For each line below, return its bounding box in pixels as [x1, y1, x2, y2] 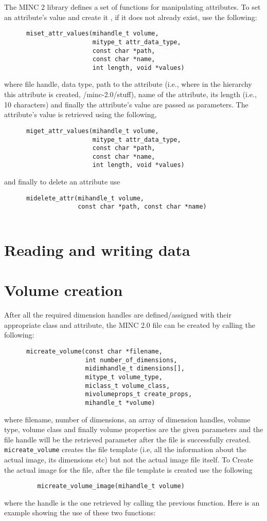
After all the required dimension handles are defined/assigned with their [4, 309, 232, 320]
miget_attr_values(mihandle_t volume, [26, 127, 159, 135]
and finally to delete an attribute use [4, 176, 120, 187]
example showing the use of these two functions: [4, 507, 156, 518]
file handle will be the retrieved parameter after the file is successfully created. [4, 434, 251, 444]
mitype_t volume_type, [85, 373, 163, 381]
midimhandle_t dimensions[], [85, 365, 185, 373]
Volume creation [4, 280, 123, 301]
